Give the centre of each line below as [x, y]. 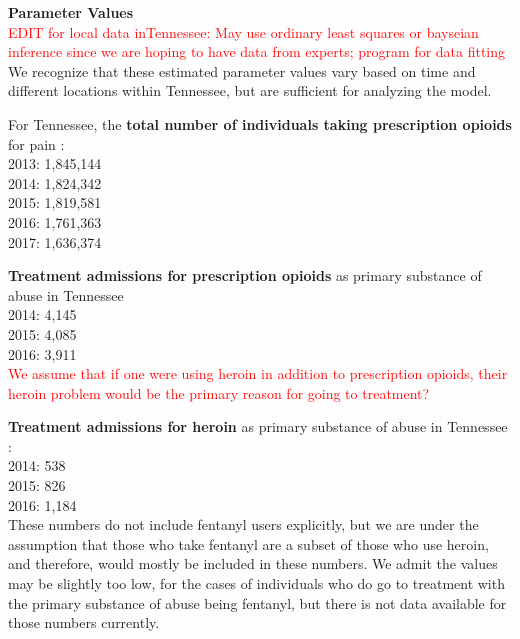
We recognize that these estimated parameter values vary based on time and [242, 70]
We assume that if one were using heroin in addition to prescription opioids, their [258, 373]
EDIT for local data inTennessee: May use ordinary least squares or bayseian [243, 31]
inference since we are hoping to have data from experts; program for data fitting [257, 51]
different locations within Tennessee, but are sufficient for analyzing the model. [250, 90]
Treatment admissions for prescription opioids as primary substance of [245, 275]
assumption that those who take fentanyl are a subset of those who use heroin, [248, 543]
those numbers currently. [84, 622]
